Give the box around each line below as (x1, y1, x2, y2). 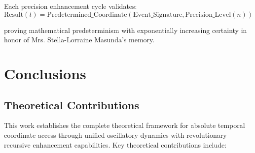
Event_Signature (133, 11, 182, 18)
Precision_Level (185, 11, 231, 18)
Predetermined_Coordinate (47, 11, 127, 18)
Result (4, 11, 24, 18)
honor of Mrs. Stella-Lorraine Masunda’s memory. (4, 34, 155, 45)
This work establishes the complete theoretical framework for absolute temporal (4, 120, 245, 130)
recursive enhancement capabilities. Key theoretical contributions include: (4, 139, 227, 150)
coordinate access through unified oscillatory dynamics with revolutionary (4, 129, 227, 140)
